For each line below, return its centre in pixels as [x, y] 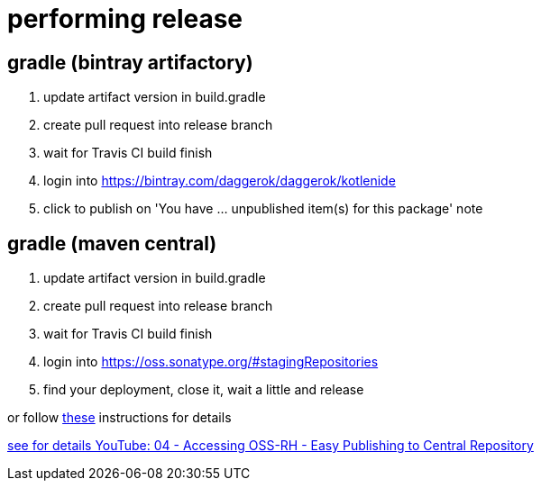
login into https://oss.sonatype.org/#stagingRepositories [211, 362]
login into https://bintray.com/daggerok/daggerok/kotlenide [220, 181]
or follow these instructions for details [119, 418]
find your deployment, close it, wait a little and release [204, 390]
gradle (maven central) [112, 243]
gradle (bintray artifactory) [130, 62]
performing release [125, 19]
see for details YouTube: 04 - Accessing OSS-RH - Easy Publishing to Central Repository [270, 446]
